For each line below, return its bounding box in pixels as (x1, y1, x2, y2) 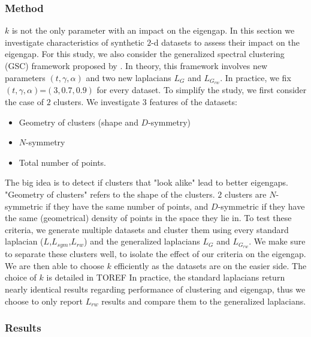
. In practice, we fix (220, 71, 291, 83)
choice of (5, 271, 37, 284)
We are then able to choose (5, 259, 104, 272)
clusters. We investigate (53, 96, 140, 108)
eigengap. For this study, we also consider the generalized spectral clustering (5, 47, 285, 60)
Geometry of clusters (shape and (19, 115, 138, 128)
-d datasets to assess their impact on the (151, 35, 300, 48)
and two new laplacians (86, 71, 171, 83)
